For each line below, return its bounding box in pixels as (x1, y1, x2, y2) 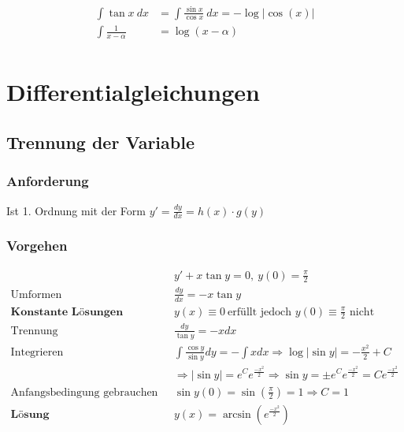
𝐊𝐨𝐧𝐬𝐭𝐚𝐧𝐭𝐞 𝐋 (10, 306, 80, 318)
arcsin (222, 408, 251, 420)
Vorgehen (6, 236, 68, 255)
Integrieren (10, 346, 64, 358)
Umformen (10, 289, 62, 300)
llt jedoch (246, 306, 292, 318)
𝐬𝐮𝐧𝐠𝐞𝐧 (84, 306, 124, 318)
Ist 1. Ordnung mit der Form (6, 202, 146, 218)
